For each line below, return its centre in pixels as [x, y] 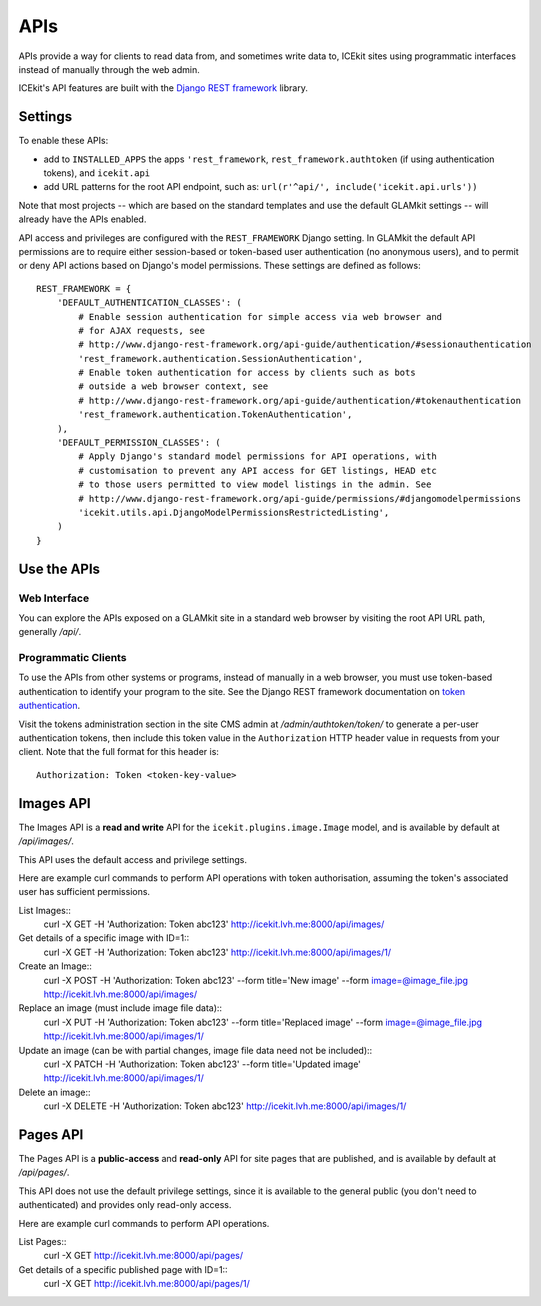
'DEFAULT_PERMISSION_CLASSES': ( [139, 443]
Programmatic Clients [72, 658]
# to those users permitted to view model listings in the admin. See [255, 484]
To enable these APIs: [63, 141]
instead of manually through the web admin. [109, 69]
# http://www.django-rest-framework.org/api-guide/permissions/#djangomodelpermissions [300, 498]
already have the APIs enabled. [82, 219]
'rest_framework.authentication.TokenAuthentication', [215, 414]
